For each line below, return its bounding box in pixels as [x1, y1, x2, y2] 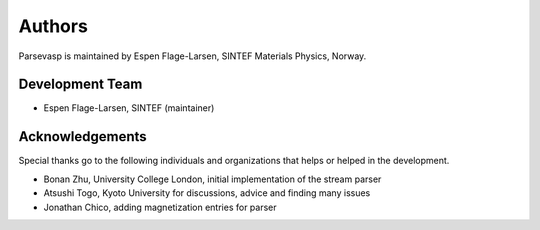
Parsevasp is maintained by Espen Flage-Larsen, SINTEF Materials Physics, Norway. [18, 50, 367, 62]
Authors [18, 15, 89, 37]
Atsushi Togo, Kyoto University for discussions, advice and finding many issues [43, 187, 371, 199]
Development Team [18, 76, 143, 93]
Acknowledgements [18, 128, 147, 145]
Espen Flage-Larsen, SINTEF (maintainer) [43, 102, 215, 114]
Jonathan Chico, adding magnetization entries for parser [43, 201, 277, 213]
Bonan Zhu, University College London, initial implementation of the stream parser [43, 173, 382, 185]
